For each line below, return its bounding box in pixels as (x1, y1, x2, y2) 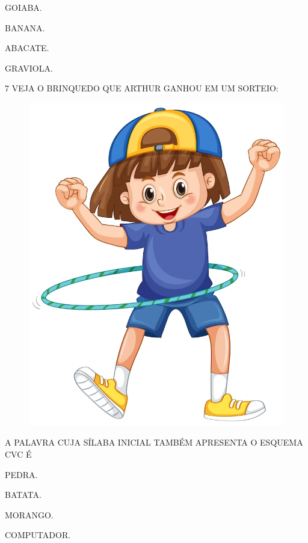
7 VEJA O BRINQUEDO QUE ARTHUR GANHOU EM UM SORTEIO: (5, 82, 279, 94)
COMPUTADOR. (5, 529, 71, 541)
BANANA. (5, 21, 45, 34)
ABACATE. (5, 41, 49, 54)
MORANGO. (5, 508, 54, 521)
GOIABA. (5, 1, 42, 13)
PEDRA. (5, 468, 38, 480)
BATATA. (5, 488, 42, 501)
